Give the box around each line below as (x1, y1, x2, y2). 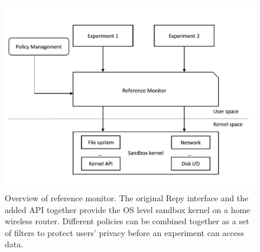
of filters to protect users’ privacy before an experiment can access (5, 226, 245, 238)
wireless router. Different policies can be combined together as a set (5, 215, 249, 227)
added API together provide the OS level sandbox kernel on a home (5, 203, 251, 215)
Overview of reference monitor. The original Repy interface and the (5, 192, 249, 204)
